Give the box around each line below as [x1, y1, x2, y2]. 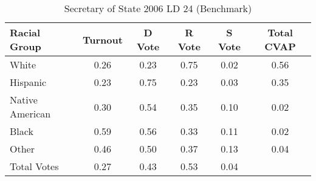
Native [10, 93, 38, 107]
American [10, 107, 51, 120]
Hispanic [10, 75, 47, 89]
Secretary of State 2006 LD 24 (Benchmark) [64, 1, 252, 15]
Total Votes [10, 159, 59, 173]
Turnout [82, 32, 123, 47]
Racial [10, 25, 41, 39]
